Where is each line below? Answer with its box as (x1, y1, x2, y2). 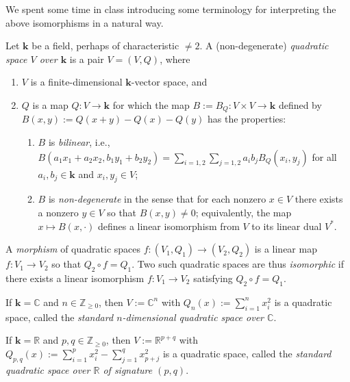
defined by (278, 97, 322, 112)
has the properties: (208, 112, 286, 126)
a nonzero (38, 205, 79, 219)
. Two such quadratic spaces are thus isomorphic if (132, 257, 345, 271)
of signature (103, 362, 153, 377)
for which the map (112, 97, 190, 112)
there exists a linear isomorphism (5, 270, 145, 285)
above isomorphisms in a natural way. (5, 15, 164, 29)
